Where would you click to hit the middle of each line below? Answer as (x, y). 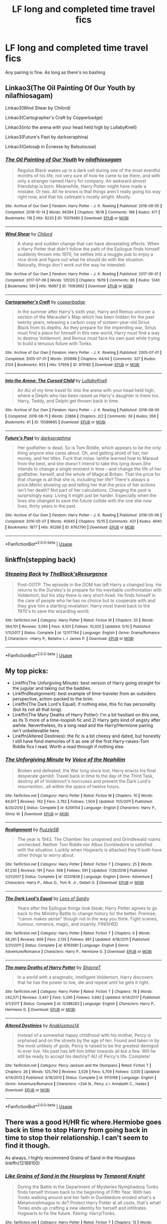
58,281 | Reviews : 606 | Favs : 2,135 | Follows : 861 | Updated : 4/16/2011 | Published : (78, 939)
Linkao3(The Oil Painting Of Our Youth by (70, 88)
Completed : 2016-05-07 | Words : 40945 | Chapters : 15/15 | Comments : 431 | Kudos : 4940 (83, 521)
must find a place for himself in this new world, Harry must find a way (88, 332)
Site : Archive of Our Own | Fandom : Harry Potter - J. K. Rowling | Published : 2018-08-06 (82, 410)
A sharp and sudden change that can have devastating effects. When (88, 244)
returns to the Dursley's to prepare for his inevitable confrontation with (89, 590)
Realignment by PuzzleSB (32, 830)
